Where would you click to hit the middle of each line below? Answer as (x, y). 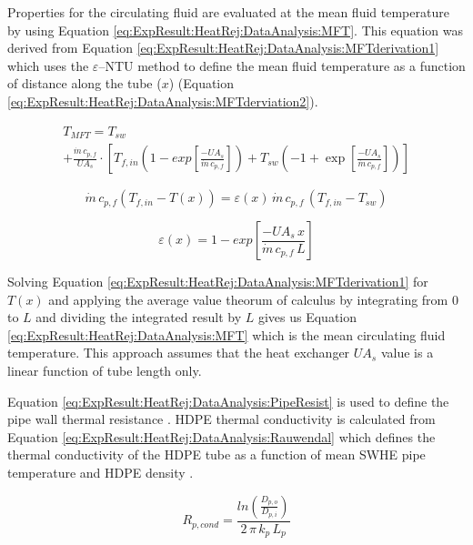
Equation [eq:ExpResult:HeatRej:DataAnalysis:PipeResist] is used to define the (228, 401)
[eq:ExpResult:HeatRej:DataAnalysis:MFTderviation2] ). (163, 101)
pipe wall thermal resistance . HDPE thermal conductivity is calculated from (221, 419)
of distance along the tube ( (85, 83)
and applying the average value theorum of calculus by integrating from (248, 299)
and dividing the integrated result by (139, 317)
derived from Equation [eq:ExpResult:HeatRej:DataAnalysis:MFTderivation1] (223, 48)
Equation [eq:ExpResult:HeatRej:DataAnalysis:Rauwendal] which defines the (221, 436)
